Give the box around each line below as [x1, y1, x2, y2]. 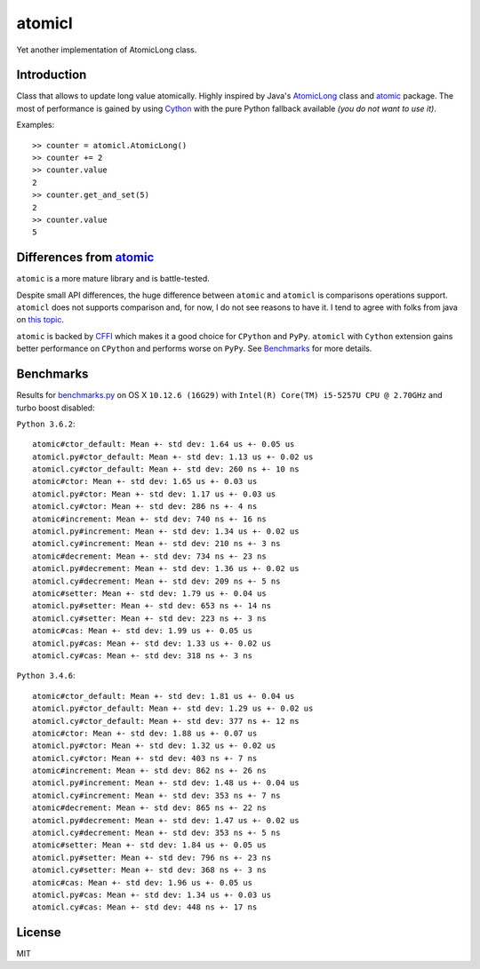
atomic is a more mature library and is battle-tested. [16, 274, 211, 284]
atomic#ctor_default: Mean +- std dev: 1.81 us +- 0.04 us [32, 691, 295, 701]
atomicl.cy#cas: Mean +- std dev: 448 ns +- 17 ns [32, 902, 258, 912]
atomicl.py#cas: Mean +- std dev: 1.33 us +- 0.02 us [32, 638, 271, 648]
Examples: [16, 120, 55, 131]
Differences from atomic [16, 250, 155, 266]
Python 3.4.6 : [16, 671, 76, 681]
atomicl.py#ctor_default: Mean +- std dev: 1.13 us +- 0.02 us [32, 451, 314, 462]
